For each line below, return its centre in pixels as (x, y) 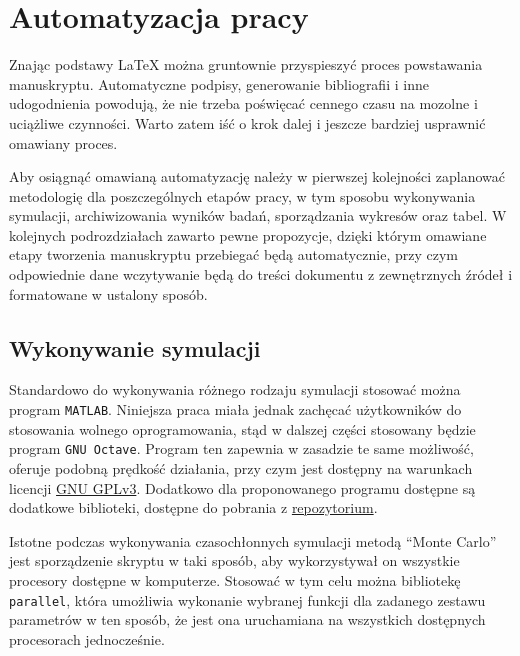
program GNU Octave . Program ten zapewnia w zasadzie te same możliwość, (241, 448)
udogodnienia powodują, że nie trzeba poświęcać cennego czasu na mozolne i (243, 103)
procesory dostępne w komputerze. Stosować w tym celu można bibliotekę (235, 579)
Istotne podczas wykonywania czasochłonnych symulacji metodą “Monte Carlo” (253, 540)
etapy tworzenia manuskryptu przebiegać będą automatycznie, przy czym (233, 254)
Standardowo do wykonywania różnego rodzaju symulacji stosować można (235, 389)
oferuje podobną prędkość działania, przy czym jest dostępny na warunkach (241, 467)
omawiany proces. (63, 142)
